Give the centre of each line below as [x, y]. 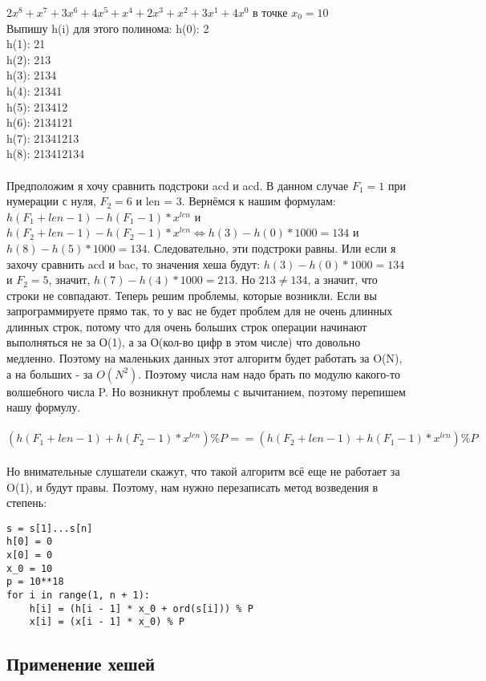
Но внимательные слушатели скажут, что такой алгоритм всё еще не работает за [203, 471]
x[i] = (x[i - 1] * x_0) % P [107, 622]
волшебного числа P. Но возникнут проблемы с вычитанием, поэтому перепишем [206, 391]
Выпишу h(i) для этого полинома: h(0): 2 [108, 28]
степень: [27, 503]
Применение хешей [81, 664]
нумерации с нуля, [51, 201]
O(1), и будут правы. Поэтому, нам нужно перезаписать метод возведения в [192, 486]
